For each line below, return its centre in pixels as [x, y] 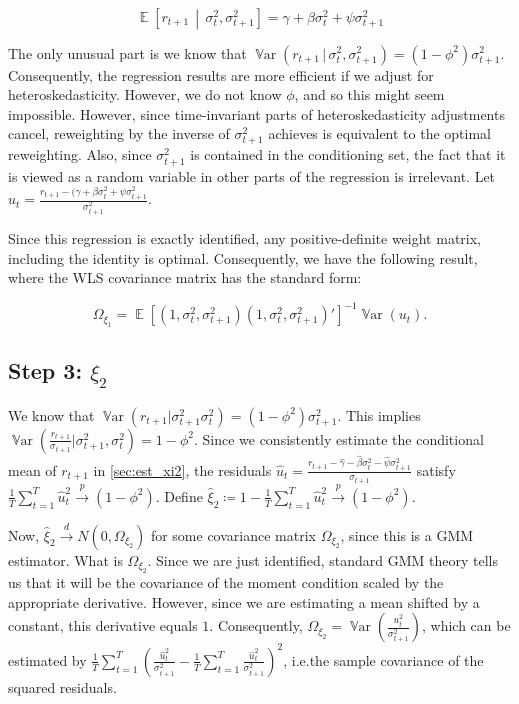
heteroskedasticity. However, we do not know [145, 94]
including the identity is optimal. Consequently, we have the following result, [243, 257]
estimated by [47, 659]
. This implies [379, 414]
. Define [179, 495]
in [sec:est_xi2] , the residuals [182, 469]
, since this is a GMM [407, 534]
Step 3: [45, 370]
